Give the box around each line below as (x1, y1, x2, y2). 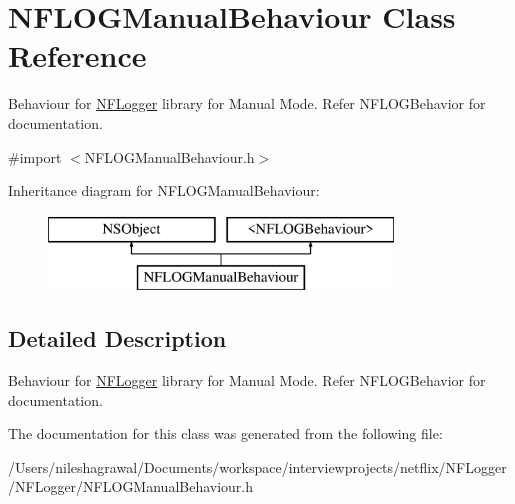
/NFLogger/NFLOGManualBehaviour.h (8, 476, 254, 497)
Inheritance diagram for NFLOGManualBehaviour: (8, 180, 320, 201)
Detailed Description (8, 323, 227, 354)
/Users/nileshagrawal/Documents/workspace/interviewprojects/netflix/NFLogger (8, 456, 507, 477)
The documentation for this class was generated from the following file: (8, 423, 443, 444)
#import (8, 146, 62, 167)
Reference (8, 35, 147, 76)
